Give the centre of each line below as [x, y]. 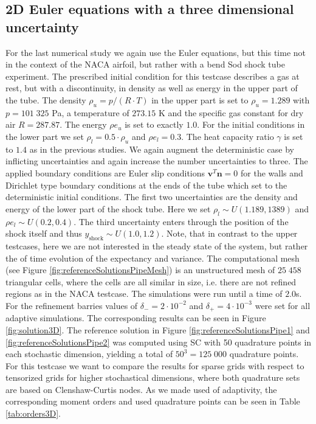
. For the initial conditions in [251, 124]
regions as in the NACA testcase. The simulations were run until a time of [144, 294]
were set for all [283, 305]
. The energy [83, 124]
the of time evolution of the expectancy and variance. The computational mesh [153, 258]
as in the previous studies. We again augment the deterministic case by [162, 149]
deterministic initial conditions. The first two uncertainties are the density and [152, 197]
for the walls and [272, 172]
